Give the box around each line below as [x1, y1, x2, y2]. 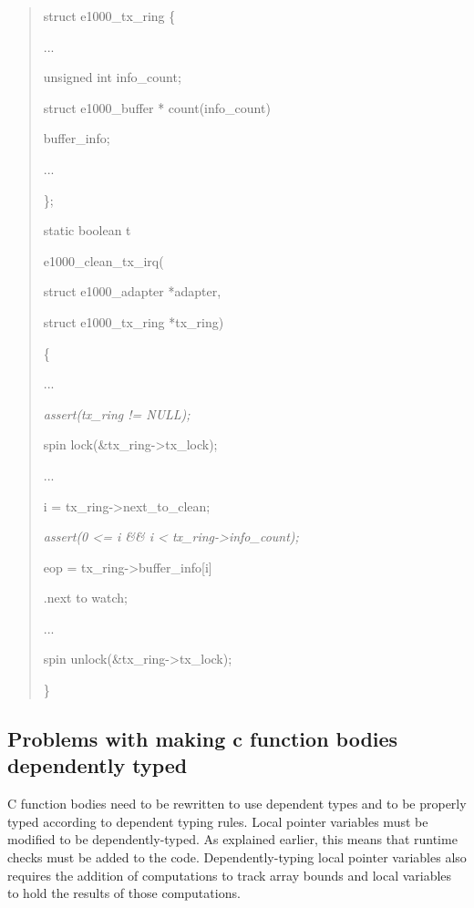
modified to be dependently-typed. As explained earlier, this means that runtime [7, 830, 458, 849]
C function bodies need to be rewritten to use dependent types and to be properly [7, 794, 467, 813]
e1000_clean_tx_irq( [43, 251, 164, 270]
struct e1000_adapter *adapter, [43, 282, 222, 301]
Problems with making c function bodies [7, 725, 398, 753]
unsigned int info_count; [43, 67, 181, 87]
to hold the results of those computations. [7, 883, 241, 903]
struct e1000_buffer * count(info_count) [43, 98, 271, 117]
